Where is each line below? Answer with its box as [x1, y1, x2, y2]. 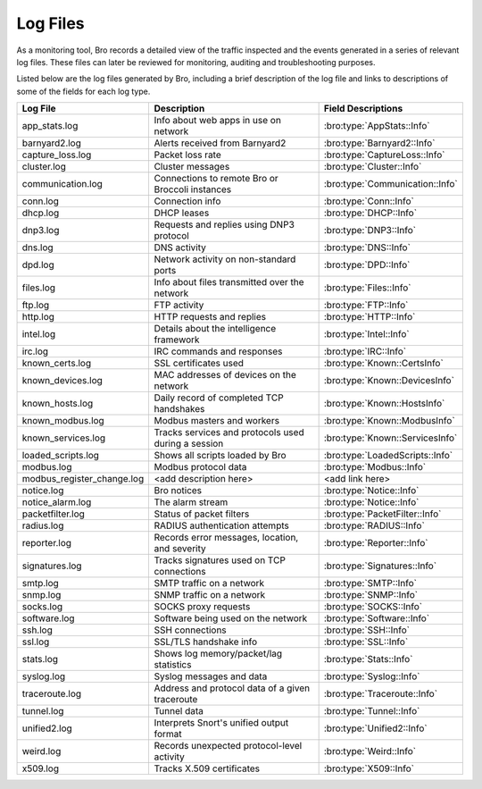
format [154, 728, 182, 741]
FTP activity [154, 299, 204, 312]
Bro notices [154, 484, 203, 497]
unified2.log [21, 722, 73, 734]
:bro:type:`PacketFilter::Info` [323, 508, 442, 520]
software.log [21, 612, 75, 625]
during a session [154, 438, 224, 450]
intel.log [21, 328, 56, 340]
